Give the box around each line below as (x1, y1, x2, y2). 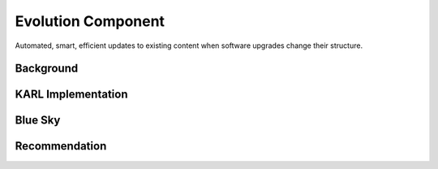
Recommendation (15, 139, 107, 154)
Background (15, 62, 79, 76)
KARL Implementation (15, 88, 128, 102)
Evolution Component (15, 12, 165, 30)
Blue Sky (15, 114, 61, 128)
